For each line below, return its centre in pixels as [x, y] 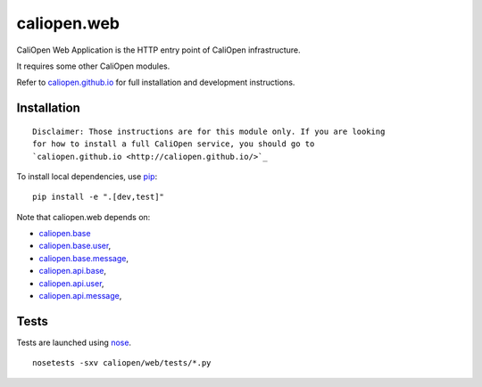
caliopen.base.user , [75, 246]
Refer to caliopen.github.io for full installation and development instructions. [156, 82]
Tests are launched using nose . [74, 342]
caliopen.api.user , [71, 283]
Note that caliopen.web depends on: [83, 217]
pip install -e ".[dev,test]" [99, 197]
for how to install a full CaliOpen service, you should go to [174, 144]
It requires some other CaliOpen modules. [93, 66]
